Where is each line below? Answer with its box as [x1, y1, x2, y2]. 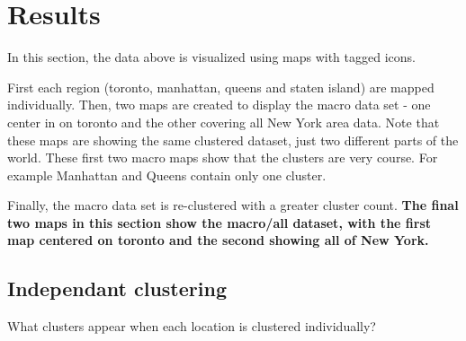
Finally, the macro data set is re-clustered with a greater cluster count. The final [7, 196, 459, 214]
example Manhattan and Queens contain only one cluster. [7, 165, 327, 184]
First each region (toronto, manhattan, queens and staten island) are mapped [7, 77, 435, 96]
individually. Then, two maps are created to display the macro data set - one [7, 95, 431, 114]
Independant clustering [7, 275, 227, 302]
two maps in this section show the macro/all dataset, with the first [7, 213, 432, 232]
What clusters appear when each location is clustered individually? [7, 317, 376, 336]
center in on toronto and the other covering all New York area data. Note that [7, 112, 440, 131]
